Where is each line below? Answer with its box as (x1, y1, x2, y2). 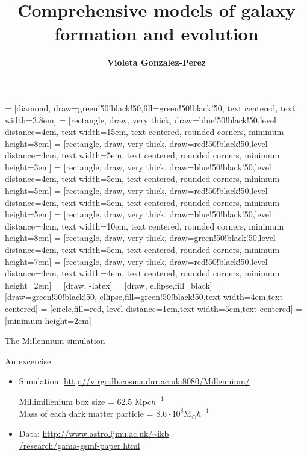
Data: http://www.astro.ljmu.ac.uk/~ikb (19, 427, 169, 440)
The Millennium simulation (5, 334, 105, 347)
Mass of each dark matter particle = (19, 407, 153, 419)
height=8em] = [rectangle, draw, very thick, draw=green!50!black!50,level (5, 231, 276, 244)
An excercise (5, 354, 51, 367)
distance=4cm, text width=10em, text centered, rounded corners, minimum (5, 219, 284, 232)
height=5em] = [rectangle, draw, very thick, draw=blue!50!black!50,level (5, 208, 271, 220)
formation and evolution (54, 21, 259, 46)
